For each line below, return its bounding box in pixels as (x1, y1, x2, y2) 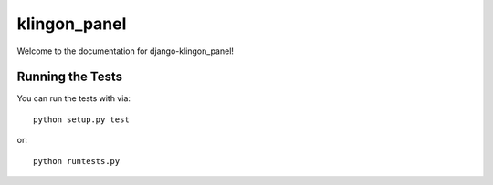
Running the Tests (16, 69, 123, 85)
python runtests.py (33, 156, 121, 166)
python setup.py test (33, 114, 130, 125)
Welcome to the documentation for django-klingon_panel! (16, 46, 235, 57)
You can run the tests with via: (16, 93, 131, 104)
